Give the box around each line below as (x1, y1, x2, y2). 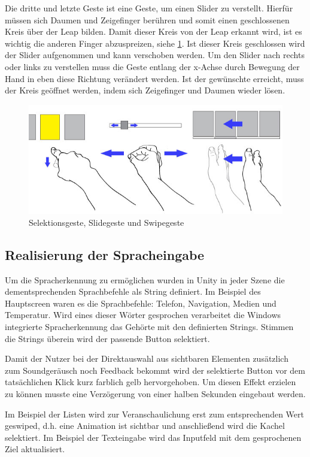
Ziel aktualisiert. (5, 443, 65, 455)
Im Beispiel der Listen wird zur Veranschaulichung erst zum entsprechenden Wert (5, 407, 304, 420)
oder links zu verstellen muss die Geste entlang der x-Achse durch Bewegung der (5, 60, 300, 72)
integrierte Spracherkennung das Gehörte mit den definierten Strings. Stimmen (5, 320, 294, 332)
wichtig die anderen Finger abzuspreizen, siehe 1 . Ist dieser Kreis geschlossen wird (5, 37, 305, 49)
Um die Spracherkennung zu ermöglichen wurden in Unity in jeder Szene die (5, 273, 285, 286)
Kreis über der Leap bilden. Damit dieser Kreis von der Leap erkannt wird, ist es (5, 25, 302, 38)
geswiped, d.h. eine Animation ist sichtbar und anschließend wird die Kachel (5, 419, 285, 432)
